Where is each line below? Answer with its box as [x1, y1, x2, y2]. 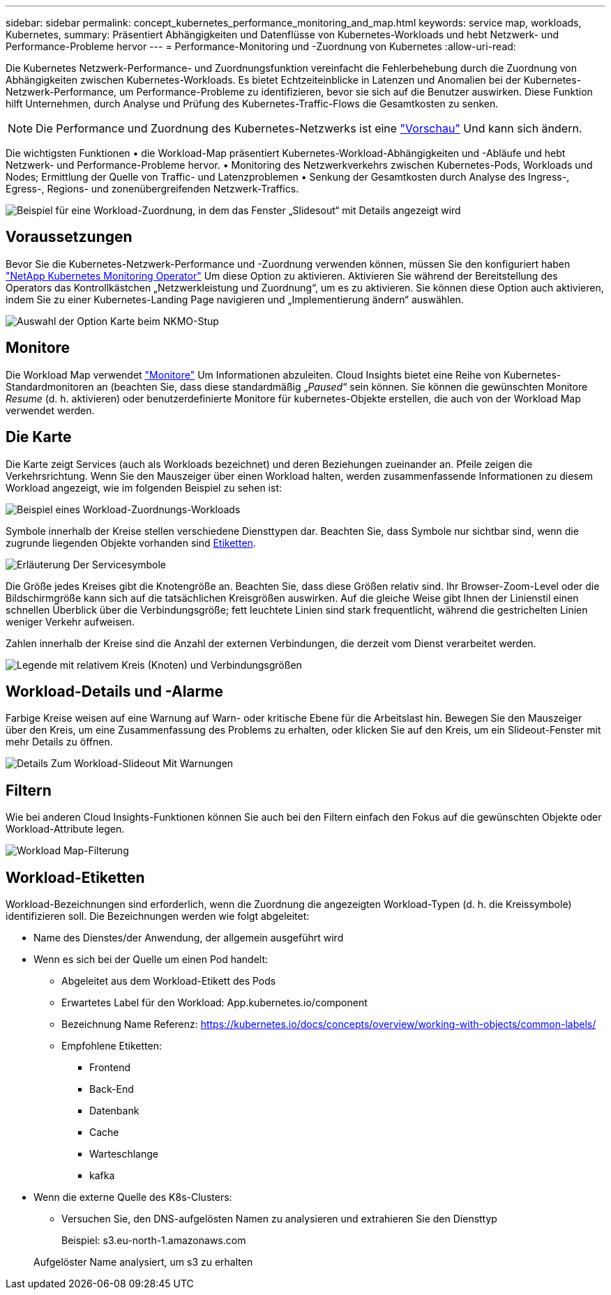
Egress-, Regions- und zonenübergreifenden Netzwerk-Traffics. [6, 183, 299, 195]
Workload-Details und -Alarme [6, 682, 223, 700]
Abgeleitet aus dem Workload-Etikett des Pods [61, 975, 276, 987]
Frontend [89, 1061, 131, 1074]
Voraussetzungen [6, 228, 133, 246]
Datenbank [89, 1105, 139, 1117]
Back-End [89, 1083, 134, 1096]
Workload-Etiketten [6, 868, 145, 886]
